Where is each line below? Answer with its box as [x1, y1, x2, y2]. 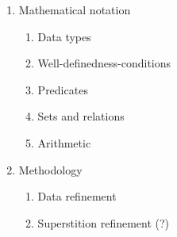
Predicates [37, 81, 88, 97]
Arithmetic [37, 134, 91, 151]
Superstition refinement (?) [37, 214, 170, 231]
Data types [37, 28, 91, 44]
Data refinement [37, 188, 117, 205]
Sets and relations [37, 108, 125, 124]
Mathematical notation [18, 2, 131, 17]
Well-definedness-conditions [37, 55, 171, 71]
